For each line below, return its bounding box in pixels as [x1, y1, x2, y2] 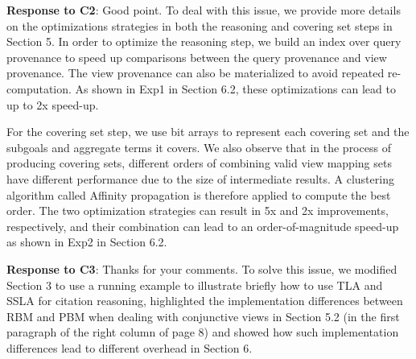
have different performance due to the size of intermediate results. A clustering [6, 170, 394, 187]
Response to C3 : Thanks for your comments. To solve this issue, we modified [6, 260, 397, 277]
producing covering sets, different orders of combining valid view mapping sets [6, 155, 392, 171]
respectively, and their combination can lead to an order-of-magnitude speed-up [6, 217, 399, 234]
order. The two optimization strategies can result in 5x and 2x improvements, [6, 202, 389, 219]
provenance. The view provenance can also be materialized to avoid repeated [6, 64, 385, 81]
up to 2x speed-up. [6, 96, 99, 113]
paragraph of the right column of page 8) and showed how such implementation [6, 324, 399, 340]
